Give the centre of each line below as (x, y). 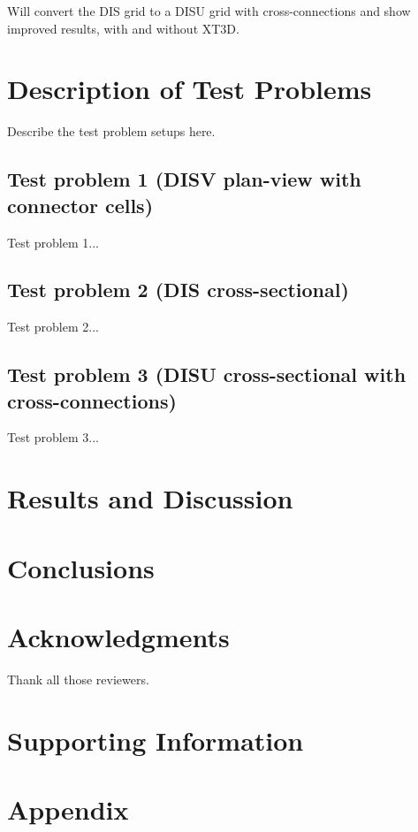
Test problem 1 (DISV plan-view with (184, 179)
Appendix (68, 809)
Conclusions (81, 567)
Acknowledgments (118, 637)
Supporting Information (156, 740)
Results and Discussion (150, 498)
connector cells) (80, 205)
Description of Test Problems (190, 89)
